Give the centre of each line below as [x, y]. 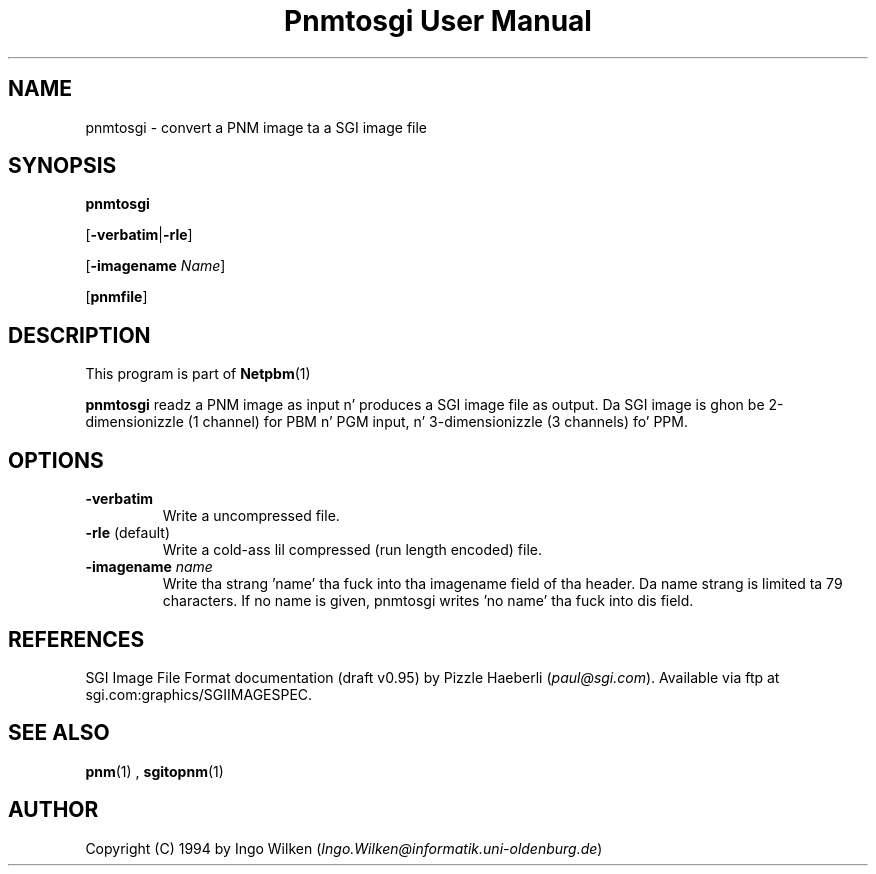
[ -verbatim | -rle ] [139, 235]
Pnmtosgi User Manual [438, 21]
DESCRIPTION [79, 335]
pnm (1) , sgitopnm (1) [154, 771]
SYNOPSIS [62, 166]
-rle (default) [128, 533]
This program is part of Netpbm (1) [198, 374]
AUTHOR [53, 810]
